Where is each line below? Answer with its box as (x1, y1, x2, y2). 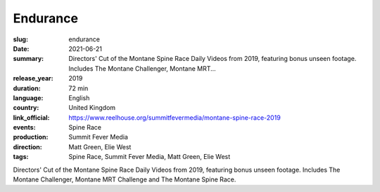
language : (13, 93, 44, 102)
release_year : (13, 74, 54, 83)
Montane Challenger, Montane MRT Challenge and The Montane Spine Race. (13, 175, 236, 184)
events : (13, 123, 36, 132)
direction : (13, 142, 42, 151)
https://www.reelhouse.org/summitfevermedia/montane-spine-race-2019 (68, 113, 281, 122)
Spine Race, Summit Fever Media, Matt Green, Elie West (68, 153, 231, 161)
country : (13, 104, 39, 112)
